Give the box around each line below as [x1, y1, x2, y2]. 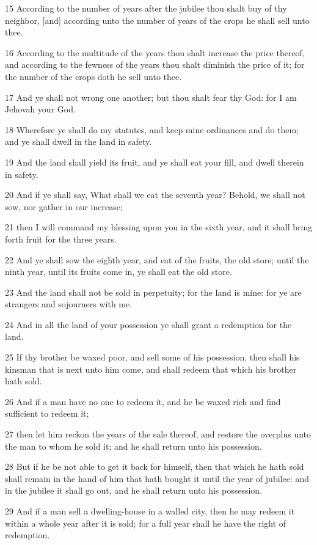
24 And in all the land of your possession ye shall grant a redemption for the [5, 318, 292, 331]
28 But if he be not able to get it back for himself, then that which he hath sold [5, 460, 304, 473]
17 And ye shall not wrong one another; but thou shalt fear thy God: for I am [5, 90, 297, 103]
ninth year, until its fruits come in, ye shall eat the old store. [5, 265, 232, 278]
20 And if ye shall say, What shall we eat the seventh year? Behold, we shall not [5, 188, 305, 201]
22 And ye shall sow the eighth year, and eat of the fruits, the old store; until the [5, 253, 309, 266]
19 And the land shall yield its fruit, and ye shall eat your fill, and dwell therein [5, 155, 304, 168]
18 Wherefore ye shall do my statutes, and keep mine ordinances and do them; [5, 123, 299, 136]
